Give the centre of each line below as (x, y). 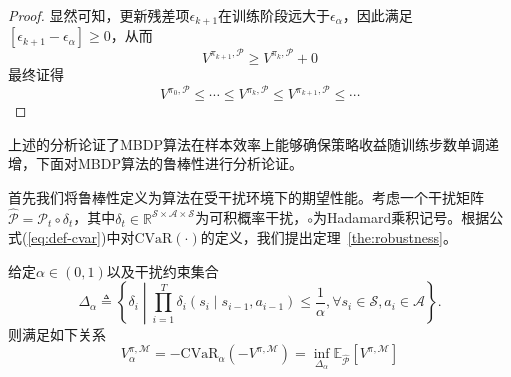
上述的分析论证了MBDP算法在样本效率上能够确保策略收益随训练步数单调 (246, 143)
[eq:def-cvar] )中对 (81, 237)
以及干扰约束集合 (162, 270)
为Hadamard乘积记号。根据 (401, 217)
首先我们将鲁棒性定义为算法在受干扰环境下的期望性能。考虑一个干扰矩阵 (246, 196)
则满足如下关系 (57, 333)
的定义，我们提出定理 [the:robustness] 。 (328, 237)
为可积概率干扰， (251, 217)
